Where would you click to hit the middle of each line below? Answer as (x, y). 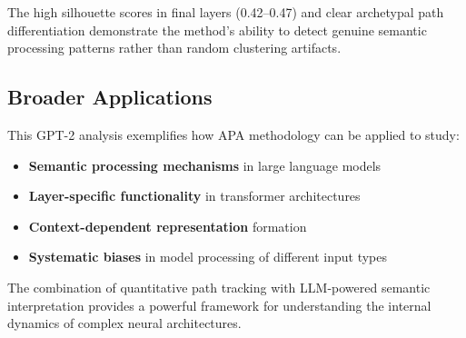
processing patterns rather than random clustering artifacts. (174, 48)
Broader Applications (110, 97)
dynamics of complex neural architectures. (124, 323)
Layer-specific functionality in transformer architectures (194, 196)
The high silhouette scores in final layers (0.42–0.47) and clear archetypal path (226, 12)
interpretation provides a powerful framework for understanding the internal (219, 305)
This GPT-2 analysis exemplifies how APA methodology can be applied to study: (233, 134)
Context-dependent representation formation (168, 226)
